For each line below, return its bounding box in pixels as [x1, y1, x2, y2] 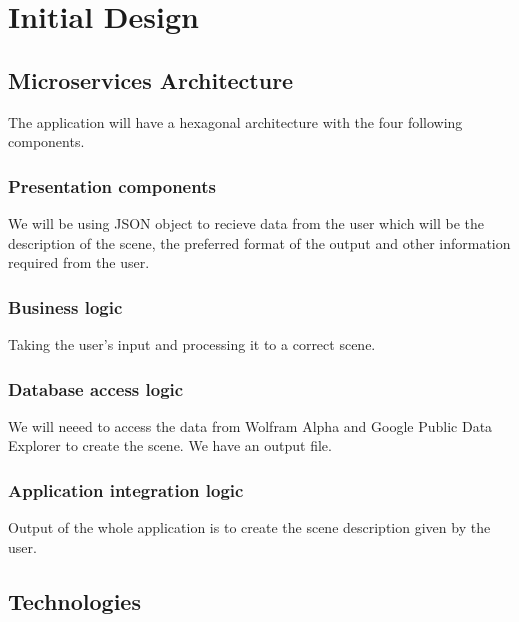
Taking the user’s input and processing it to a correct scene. [8, 333, 376, 354]
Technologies [8, 585, 141, 616]
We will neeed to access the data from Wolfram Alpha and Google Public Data [8, 415, 493, 436]
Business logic [8, 294, 123, 319]
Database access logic [8, 376, 184, 401]
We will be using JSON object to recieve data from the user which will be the [8, 212, 485, 233]
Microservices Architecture [8, 64, 294, 95]
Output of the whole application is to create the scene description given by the [8, 517, 491, 538]
